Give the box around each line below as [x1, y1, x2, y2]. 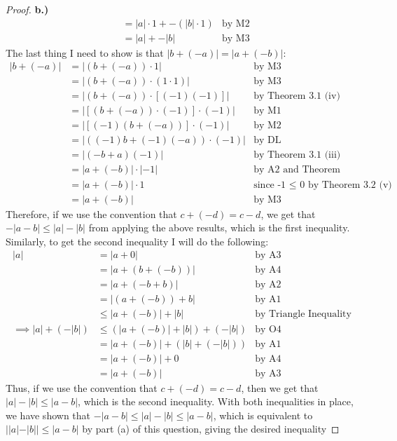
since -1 [253, 179, 286, 190]
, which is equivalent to [213, 407, 313, 422]
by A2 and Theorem [253, 165, 340, 175]
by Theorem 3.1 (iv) [253, 91, 340, 102]
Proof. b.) [6, 2, 49, 16]
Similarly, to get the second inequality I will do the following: [6, 233, 269, 248]
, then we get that [241, 380, 319, 395]
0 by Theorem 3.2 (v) [300, 179, 392, 190]
